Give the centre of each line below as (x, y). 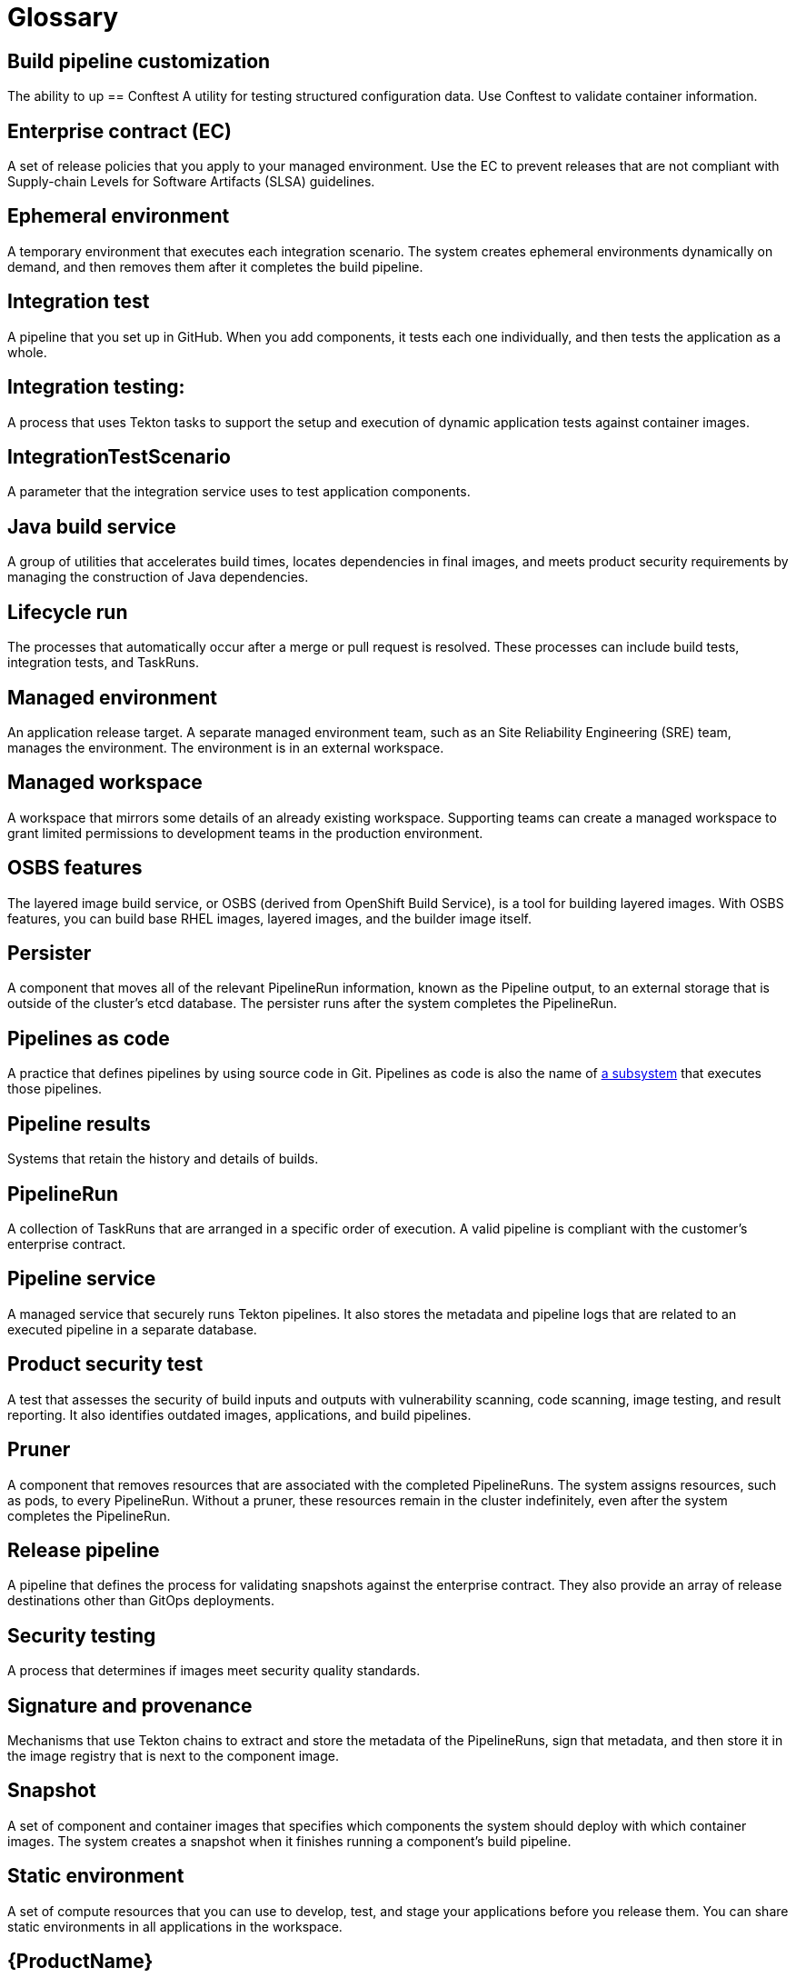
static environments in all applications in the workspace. (175, 1926)
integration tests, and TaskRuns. (103, 663)
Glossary (63, 17)
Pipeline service (82, 1279)
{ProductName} (80, 1962)
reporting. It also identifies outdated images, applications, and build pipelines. (239, 1414)
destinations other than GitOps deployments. (141, 1601)
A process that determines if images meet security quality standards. (214, 1671)
